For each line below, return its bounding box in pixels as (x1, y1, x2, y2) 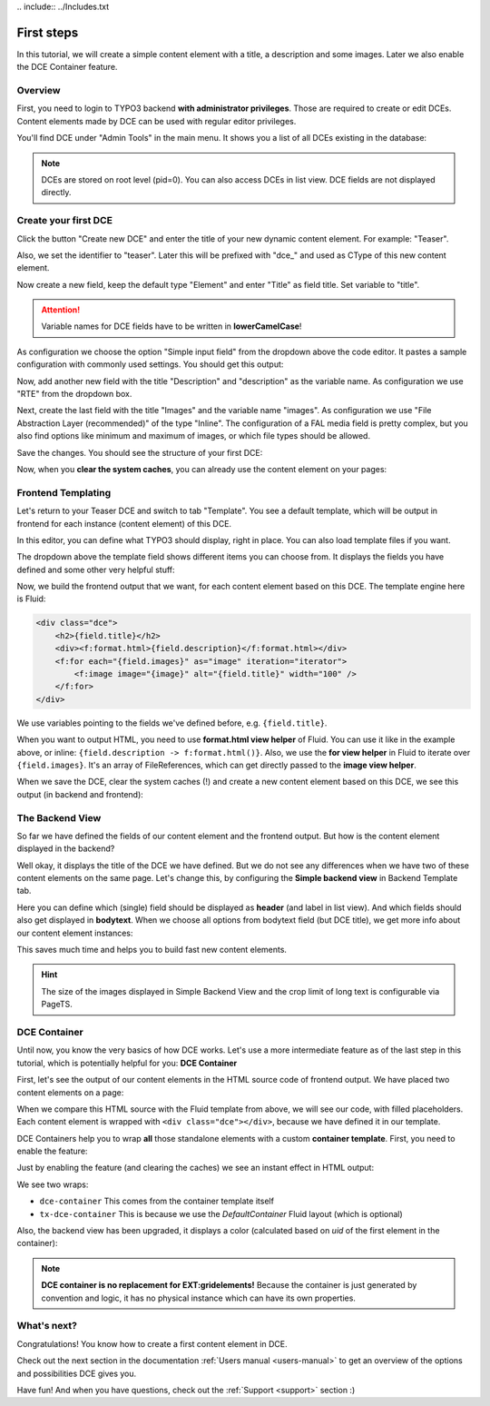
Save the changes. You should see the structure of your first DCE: (16, 447, 263, 458)
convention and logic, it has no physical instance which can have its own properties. (41, 1292, 356, 1303)
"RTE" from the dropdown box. (16, 389, 132, 400)
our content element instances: (16, 927, 133, 938)
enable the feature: (16, 1145, 88, 1157)
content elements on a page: (16, 1086, 124, 1098)
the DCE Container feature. (16, 62, 118, 73)
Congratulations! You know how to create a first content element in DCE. (16, 1338, 288, 1349)
